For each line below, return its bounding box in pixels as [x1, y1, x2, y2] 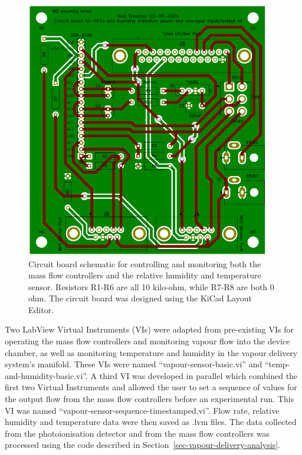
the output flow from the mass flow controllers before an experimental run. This [5, 393, 294, 405]
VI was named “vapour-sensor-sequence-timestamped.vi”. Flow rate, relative [5, 404, 280, 416]
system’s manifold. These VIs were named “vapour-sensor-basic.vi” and [5, 358, 262, 370]
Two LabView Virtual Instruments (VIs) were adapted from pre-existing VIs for [5, 323, 294, 336]
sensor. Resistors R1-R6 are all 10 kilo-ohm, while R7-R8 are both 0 [28, 280, 274, 293]
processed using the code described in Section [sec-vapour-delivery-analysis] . [5, 439, 280, 451]
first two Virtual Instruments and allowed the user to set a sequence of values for [5, 381, 297, 393]
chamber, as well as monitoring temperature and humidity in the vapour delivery [5, 346, 298, 358]
